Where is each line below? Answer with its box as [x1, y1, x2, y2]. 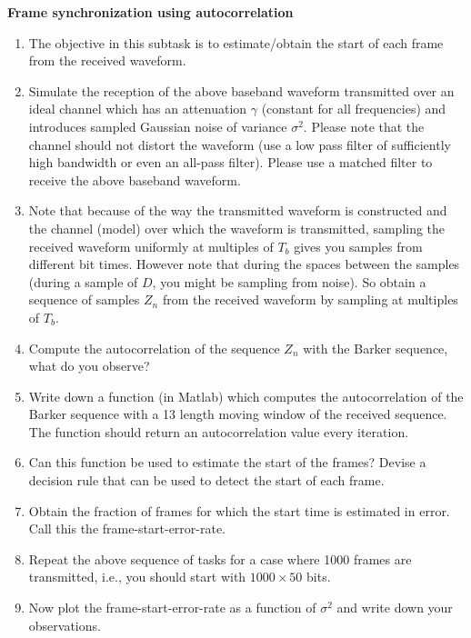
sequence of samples [28, 290, 140, 309]
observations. [28, 615, 101, 634]
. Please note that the [303, 116, 425, 135]
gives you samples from [294, 236, 423, 255]
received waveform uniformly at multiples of [28, 236, 274, 255]
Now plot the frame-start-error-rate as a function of [28, 598, 316, 617]
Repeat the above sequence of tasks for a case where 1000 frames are [28, 549, 412, 568]
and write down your [336, 598, 453, 617]
